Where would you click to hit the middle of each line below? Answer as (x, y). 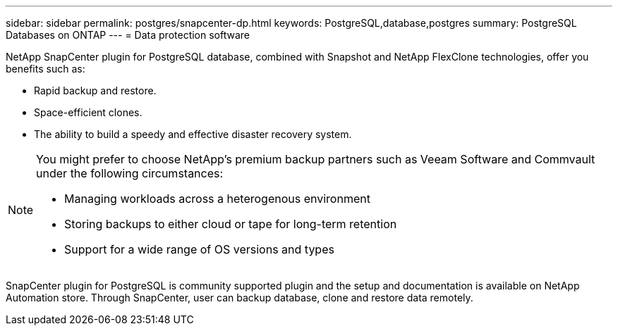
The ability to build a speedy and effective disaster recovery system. (193, 134)
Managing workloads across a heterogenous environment (217, 199)
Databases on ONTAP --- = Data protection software (128, 35)
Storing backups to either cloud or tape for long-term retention (231, 224)
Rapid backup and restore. (95, 90)
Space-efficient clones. (88, 112)
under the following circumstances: (130, 173)
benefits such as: (46, 69)
